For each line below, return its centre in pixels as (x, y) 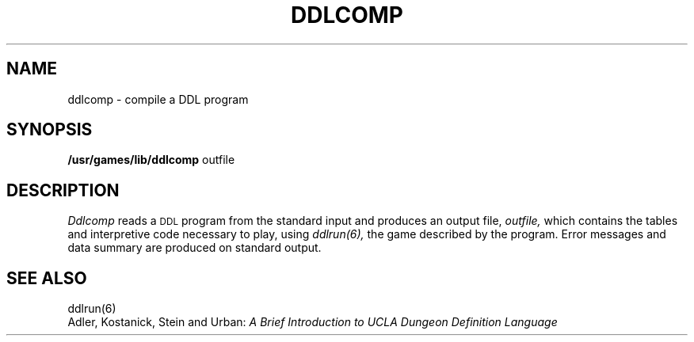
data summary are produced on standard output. (194, 248)
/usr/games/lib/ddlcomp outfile (151, 160)
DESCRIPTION (63, 190)
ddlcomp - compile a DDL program (158, 99)
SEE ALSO (47, 278)
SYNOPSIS (50, 130)
